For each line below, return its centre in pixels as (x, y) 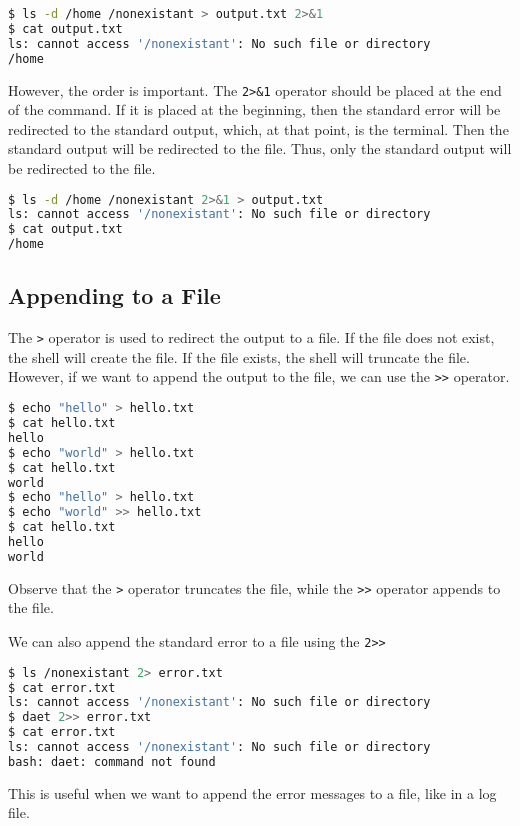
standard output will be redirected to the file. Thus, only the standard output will (260, 148)
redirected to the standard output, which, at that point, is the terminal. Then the (258, 128)
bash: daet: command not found (112, 761)
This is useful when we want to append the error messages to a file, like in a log (252, 792)
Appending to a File (114, 295)
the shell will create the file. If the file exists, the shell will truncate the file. (239, 356)
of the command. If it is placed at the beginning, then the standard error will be (254, 109)
